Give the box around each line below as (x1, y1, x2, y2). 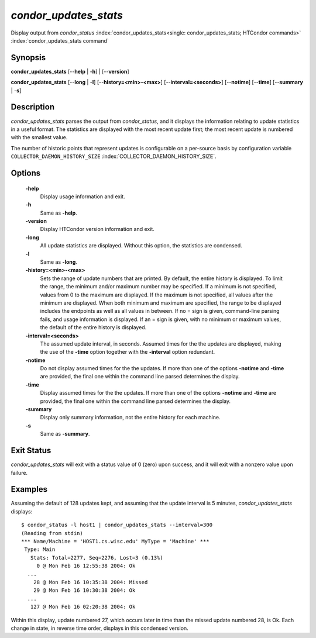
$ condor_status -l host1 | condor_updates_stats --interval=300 (21, 522, 213, 529)
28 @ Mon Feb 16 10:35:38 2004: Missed (33, 579, 148, 585)
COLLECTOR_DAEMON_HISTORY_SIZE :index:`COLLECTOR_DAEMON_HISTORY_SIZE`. (11, 153, 217, 160)
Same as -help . (40, 209, 77, 216)
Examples (11, 484, 48, 494)
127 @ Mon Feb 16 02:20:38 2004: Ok (30, 603, 136, 611)
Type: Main (24, 546, 56, 553)
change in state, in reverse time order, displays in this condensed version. (11, 625, 188, 632)
